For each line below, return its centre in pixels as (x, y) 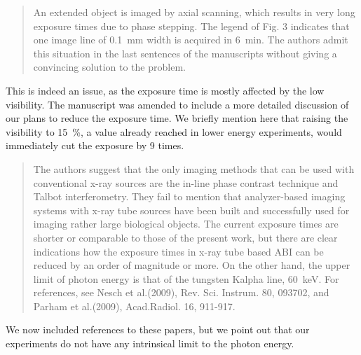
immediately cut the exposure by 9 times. (95, 145)
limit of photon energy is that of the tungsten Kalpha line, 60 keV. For (186, 278)
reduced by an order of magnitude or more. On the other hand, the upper (192, 265)
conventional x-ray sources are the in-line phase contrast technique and (186, 182)
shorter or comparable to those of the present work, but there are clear (185, 237)
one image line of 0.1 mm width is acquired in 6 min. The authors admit (191, 40)
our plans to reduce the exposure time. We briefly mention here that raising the (177, 118)
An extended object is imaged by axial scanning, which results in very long (194, 12)
